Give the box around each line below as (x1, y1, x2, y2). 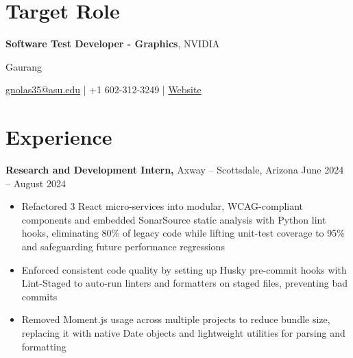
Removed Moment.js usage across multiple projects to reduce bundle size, (21, 312, 330, 326)
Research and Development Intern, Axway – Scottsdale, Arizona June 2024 (5, 163, 344, 177)
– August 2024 (5, 176, 66, 190)
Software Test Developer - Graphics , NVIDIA (5, 36, 220, 51)
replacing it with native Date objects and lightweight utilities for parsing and (21, 325, 345, 339)
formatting (21, 339, 66, 353)
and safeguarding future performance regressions (21, 239, 225, 253)
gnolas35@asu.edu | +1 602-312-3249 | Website (5, 82, 202, 97)
